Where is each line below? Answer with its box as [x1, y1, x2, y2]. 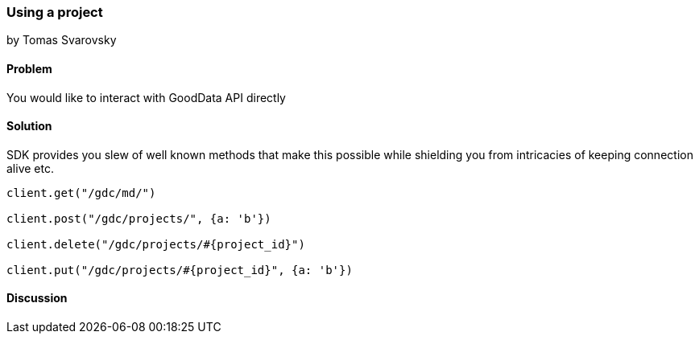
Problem [6, 61, 52, 76]
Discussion [6, 291, 68, 305]
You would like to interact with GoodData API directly [6, 90, 286, 104]
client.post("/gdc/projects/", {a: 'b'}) [6, 211, 271, 225]
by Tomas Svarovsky [6, 33, 117, 47]
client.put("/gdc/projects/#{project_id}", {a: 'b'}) [6, 263, 353, 277]
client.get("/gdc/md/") [6, 186, 156, 199]
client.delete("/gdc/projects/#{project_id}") [6, 237, 305, 251]
